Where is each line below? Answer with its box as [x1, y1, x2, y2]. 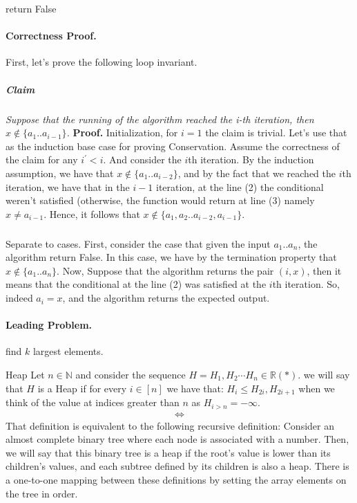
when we [298, 381, 335, 395]
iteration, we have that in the [6, 179, 130, 194]
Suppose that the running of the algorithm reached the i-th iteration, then [6, 111, 314, 126]
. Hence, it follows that [44, 206, 140, 221]
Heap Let [6, 367, 45, 382]
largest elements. [32, 344, 104, 358]
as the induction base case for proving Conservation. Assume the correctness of [6, 138, 340, 153]
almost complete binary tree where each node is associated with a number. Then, [6, 432, 349, 446]
